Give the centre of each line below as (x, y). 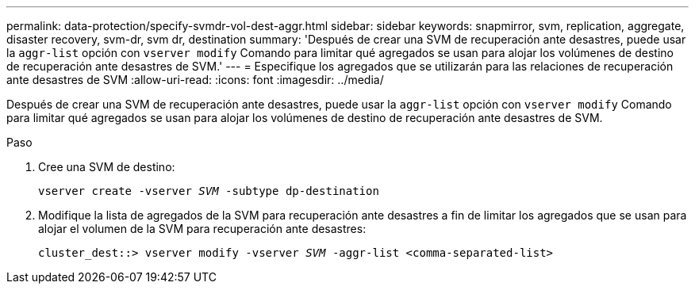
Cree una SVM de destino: (107, 167)
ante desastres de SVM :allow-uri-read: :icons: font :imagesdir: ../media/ (195, 80)
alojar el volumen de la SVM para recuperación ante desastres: (202, 229)
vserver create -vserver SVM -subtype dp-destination (209, 191)
